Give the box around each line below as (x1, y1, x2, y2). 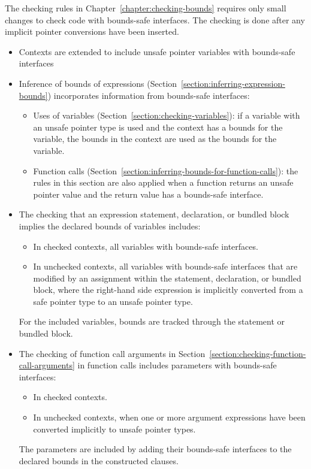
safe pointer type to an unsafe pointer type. (33, 295, 193, 307)
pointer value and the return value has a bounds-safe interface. (33, 187, 264, 200)
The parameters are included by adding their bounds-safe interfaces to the (19, 443, 292, 455)
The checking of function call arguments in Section (19, 347, 206, 359)
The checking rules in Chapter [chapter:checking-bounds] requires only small (5, 2, 286, 14)
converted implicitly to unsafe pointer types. (33, 422, 196, 435)
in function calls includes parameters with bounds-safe (77, 359, 277, 371)
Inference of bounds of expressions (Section (19, 77, 177, 89)
